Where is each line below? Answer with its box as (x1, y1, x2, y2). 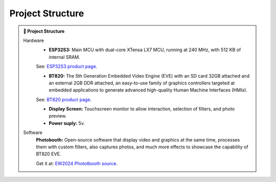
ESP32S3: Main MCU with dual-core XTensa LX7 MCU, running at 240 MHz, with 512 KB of (49, 47, 241, 53)
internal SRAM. (49, 54, 80, 60)
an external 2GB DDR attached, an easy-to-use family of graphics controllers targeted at (49, 80, 235, 86)
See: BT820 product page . (36, 96, 92, 102)
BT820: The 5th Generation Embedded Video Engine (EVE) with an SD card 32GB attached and (49, 73, 250, 79)
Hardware (23, 37, 44, 43)
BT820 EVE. (36, 151, 61, 157)
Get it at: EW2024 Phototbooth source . (36, 160, 118, 166)
